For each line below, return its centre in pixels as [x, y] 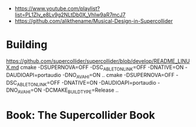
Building [27, 45]
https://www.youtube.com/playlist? [57, 9]
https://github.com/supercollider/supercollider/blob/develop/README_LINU [98, 61]
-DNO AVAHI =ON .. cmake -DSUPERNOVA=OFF [119, 76]
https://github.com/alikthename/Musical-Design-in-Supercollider [94, 21]
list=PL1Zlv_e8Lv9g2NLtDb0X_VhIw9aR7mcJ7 [70, 15]
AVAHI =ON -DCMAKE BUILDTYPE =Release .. [68, 91]
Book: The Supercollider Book [81, 116]
